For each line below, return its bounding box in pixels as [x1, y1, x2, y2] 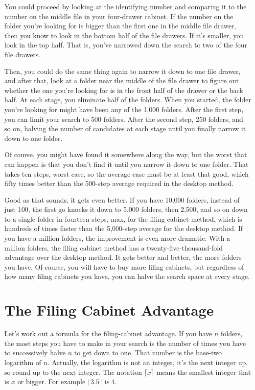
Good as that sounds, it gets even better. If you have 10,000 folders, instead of [4, 194, 240, 205]
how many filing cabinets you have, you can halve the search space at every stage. [4, 271, 250, 281]
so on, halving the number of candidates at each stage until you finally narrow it [4, 123, 246, 134]
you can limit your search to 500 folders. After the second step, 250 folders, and [4, 114, 243, 124]
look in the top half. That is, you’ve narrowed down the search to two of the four [4, 40, 248, 50]
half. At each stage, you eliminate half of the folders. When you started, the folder [4, 94, 251, 105]
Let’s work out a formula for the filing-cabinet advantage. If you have [4, 328, 212, 339]
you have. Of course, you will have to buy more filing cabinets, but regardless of [4, 261, 244, 272]
